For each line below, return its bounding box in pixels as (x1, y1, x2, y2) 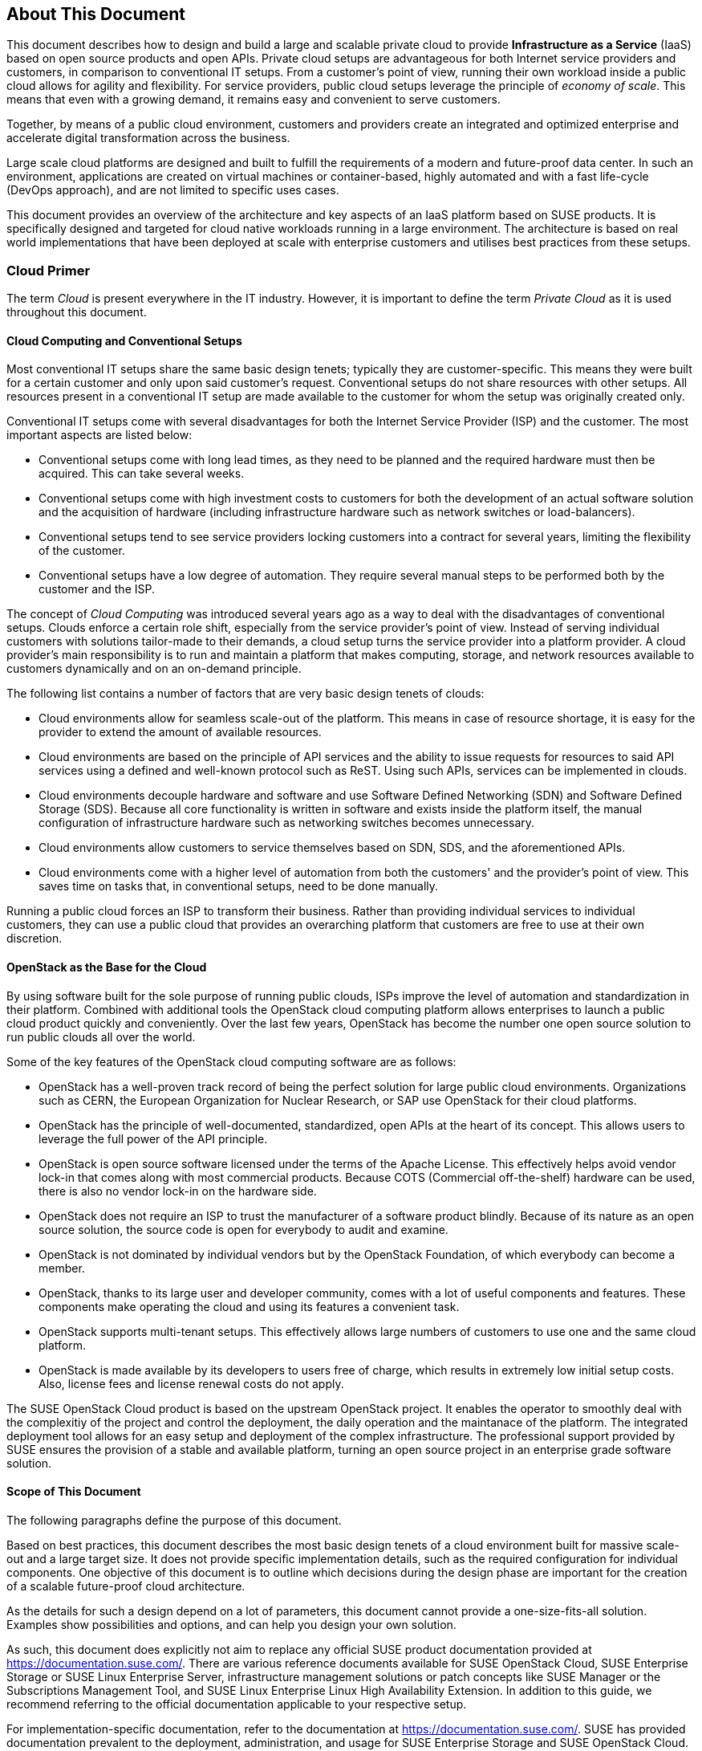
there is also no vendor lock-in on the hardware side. (39, 1183, 317, 1198)
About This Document (6, 4, 185, 24)
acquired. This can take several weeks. (39, 466, 245, 481)
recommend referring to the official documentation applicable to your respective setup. (6, 1696, 467, 1711)
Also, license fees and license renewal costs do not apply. (39, 1376, 344, 1391)
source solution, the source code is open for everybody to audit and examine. (39, 1222, 448, 1236)
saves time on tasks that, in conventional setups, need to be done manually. (39, 879, 439, 894)
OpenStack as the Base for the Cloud (6, 960, 207, 974)
